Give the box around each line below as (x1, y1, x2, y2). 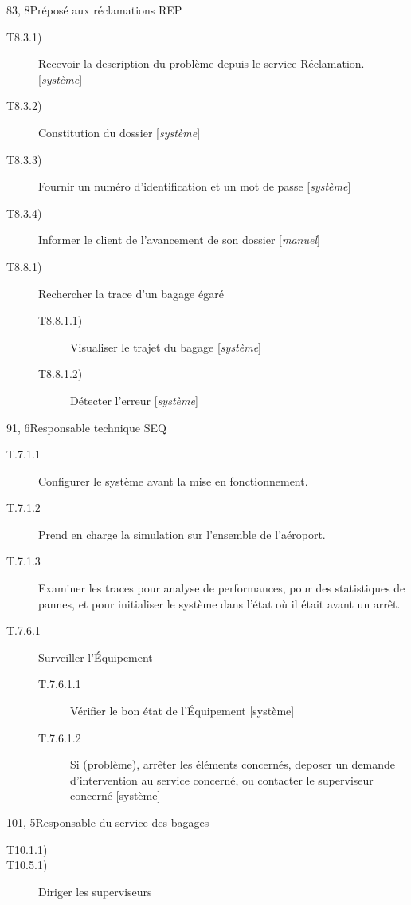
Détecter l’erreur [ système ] (70, 392, 198, 408)
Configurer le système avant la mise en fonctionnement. (38, 472, 308, 489)
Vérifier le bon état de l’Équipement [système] (70, 702, 295, 719)
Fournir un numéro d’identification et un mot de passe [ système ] (38, 178, 351, 195)
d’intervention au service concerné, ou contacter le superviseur (70, 771, 374, 788)
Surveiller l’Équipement (38, 648, 153, 665)
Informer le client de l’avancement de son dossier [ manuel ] (38, 231, 320, 248)
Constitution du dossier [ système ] (38, 124, 201, 140)
